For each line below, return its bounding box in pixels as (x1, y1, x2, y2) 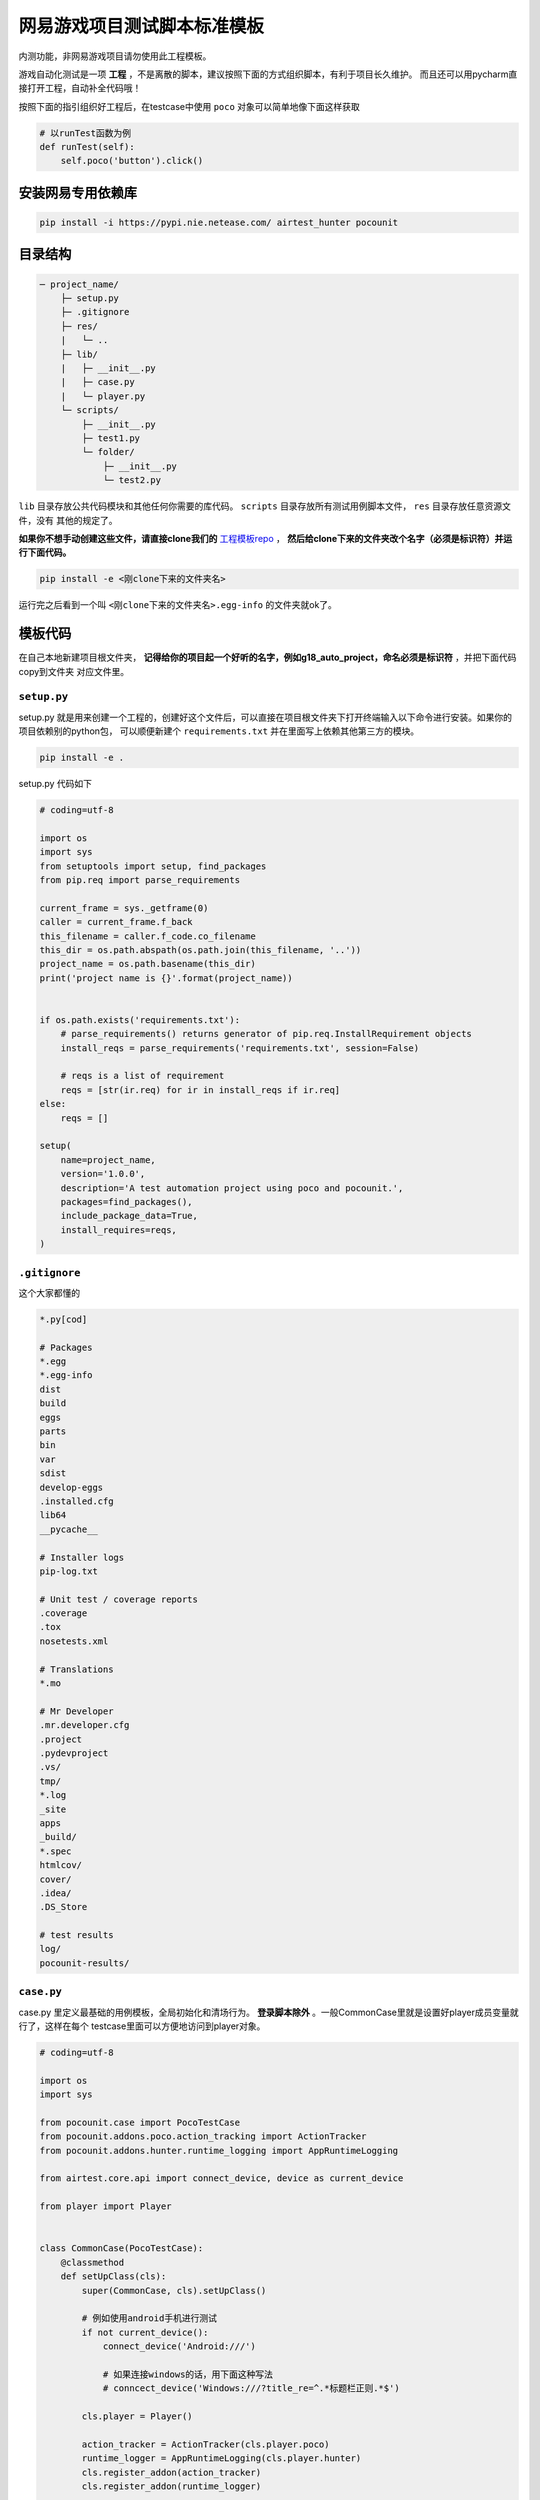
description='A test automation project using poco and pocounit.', (60, 1182, 404, 1194)
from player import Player (39, 2201, 172, 2212)
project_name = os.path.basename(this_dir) (39, 958, 257, 970)
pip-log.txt (39, 1565, 99, 1577)
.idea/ (39, 1887, 72, 1899)
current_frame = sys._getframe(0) (39, 902, 209, 914)
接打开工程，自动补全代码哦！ (18, 82, 142, 94)
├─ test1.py (81, 432, 140, 444)
